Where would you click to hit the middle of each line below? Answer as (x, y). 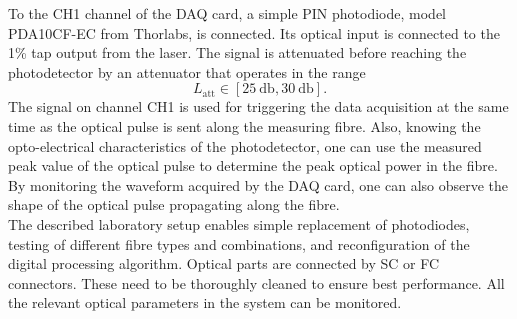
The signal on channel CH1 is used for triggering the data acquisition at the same (258, 106)
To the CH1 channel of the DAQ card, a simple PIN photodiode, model (227, 13)
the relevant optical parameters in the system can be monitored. (205, 302)
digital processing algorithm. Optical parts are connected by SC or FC (224, 263)
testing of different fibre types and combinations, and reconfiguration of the (239, 243)
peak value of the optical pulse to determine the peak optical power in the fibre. (253, 165)
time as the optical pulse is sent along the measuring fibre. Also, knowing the (244, 125)
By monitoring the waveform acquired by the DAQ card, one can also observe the (258, 184)
